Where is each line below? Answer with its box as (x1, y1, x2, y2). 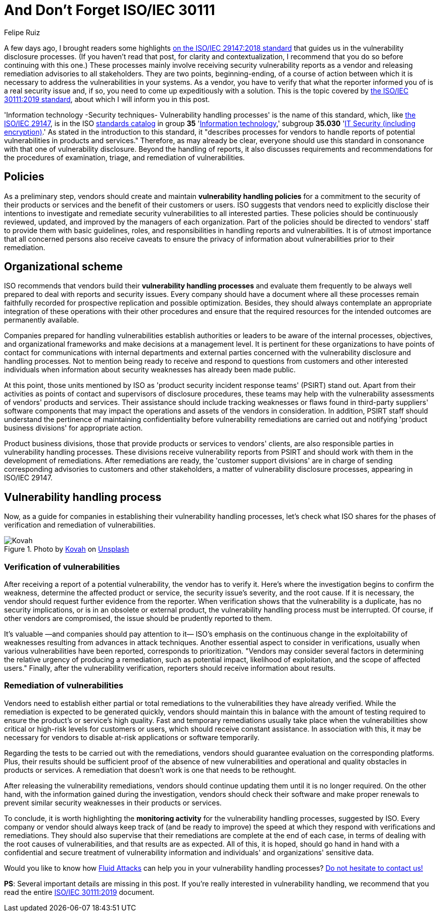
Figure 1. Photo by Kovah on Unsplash (4, 545, 129, 554)
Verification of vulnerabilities (4, 561, 120, 572)
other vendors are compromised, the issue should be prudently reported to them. (4, 614, 272, 623)
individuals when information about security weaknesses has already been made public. (4, 365, 296, 374)
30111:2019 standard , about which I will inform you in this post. (4, 94, 210, 104)
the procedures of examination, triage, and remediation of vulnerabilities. (4, 153, 245, 162)
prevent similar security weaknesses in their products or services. (4, 798, 222, 807)
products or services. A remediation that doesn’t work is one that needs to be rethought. (4, 765, 296, 774)
